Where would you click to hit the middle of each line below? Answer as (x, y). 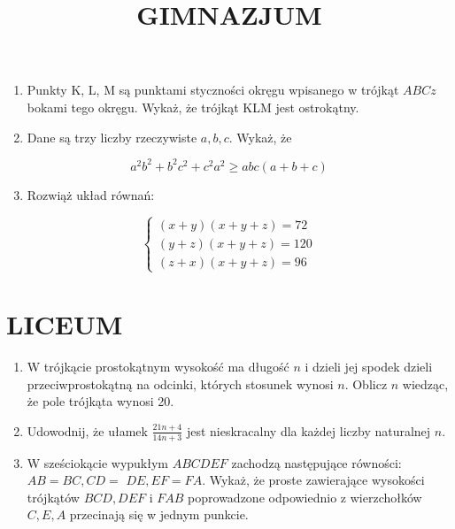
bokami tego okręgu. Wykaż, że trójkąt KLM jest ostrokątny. (193, 107)
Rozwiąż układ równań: (91, 194)
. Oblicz (366, 383)
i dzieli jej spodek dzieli (369, 366)
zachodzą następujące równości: (316, 462)
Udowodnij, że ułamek (87, 430)
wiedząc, (425, 383)
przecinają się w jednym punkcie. (159, 514)
